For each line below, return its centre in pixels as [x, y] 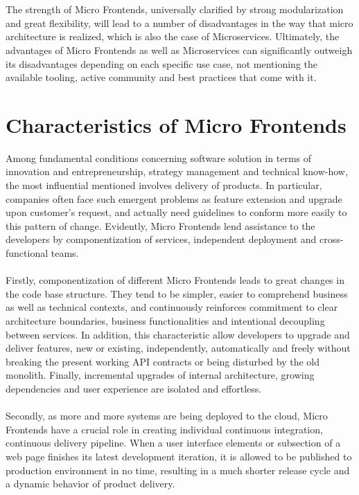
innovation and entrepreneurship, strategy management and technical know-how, [177, 171]
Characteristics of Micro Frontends [176, 124]
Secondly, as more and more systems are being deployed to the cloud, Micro [167, 416]
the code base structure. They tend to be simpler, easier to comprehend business [177, 293]
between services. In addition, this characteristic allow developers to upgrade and [178, 334]
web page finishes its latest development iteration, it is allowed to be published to [179, 456]
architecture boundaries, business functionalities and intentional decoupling [165, 321]
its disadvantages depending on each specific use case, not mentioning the [161, 63]
